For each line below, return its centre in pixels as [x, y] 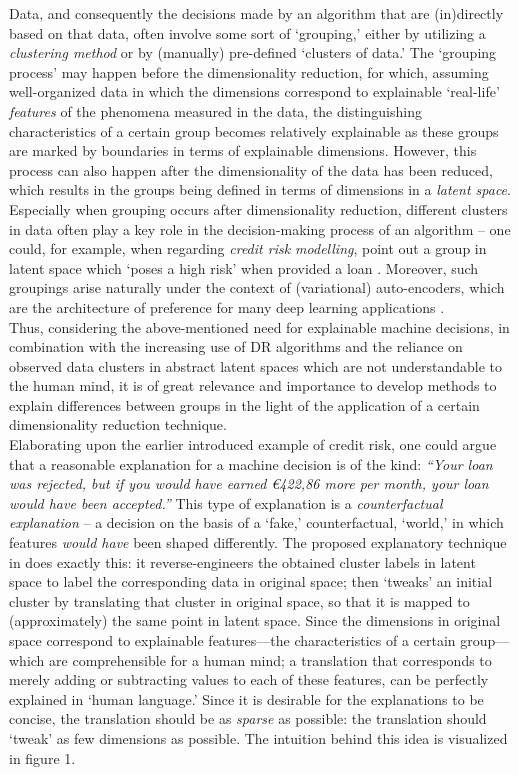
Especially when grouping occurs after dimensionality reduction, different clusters [258, 208]
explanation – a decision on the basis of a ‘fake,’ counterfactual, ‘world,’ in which [256, 522]
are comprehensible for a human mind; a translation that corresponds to [270, 659]
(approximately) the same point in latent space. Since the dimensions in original [255, 620]
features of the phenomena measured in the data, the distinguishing [215, 110]
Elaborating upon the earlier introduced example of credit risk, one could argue [253, 444]
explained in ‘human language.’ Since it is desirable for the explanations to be [246, 698]
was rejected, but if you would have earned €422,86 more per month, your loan [249, 483]
